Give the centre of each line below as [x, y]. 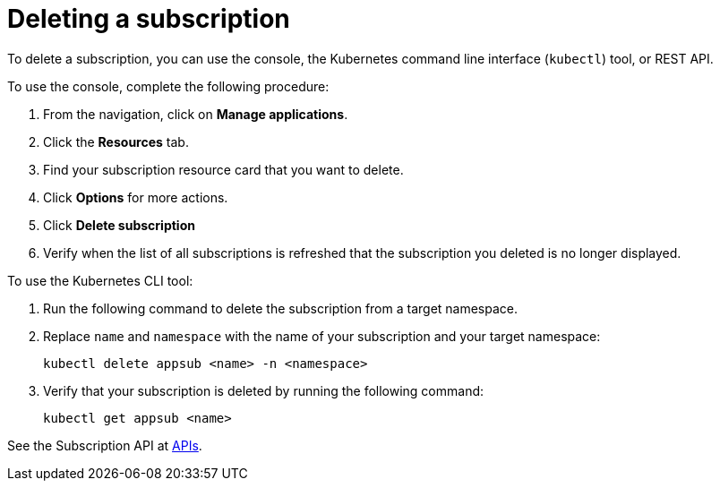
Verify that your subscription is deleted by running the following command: [264, 390]
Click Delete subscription [119, 225]
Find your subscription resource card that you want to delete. [223, 169]
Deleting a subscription [149, 19]
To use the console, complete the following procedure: [168, 86]
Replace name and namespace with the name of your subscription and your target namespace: [322, 336]
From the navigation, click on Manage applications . [196, 114]
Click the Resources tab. [116, 141]
